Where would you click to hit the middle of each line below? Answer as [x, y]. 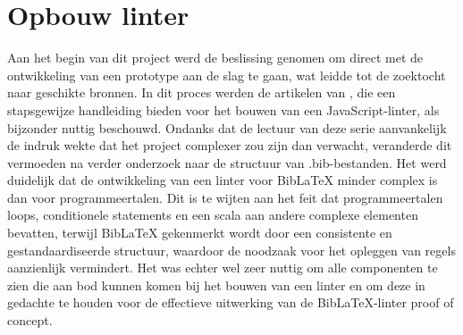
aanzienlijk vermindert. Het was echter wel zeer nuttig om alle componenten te [223, 268]
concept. [30, 320]
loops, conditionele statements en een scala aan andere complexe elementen [213, 215]
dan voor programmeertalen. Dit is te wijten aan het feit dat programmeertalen [225, 197]
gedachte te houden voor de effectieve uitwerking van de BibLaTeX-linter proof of [231, 302]
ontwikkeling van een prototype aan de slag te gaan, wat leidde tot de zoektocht [227, 75]
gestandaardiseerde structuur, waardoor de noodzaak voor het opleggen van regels [231, 250]
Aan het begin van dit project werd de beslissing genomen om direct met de [215, 58]
